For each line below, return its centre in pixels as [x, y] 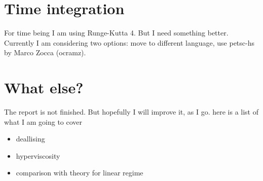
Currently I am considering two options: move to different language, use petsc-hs [129, 42]
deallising [30, 139]
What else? [44, 87]
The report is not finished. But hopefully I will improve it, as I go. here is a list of [131, 112]
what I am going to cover [43, 121]
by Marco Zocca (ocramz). [45, 52]
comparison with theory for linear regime [80, 173]
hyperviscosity [38, 155]
